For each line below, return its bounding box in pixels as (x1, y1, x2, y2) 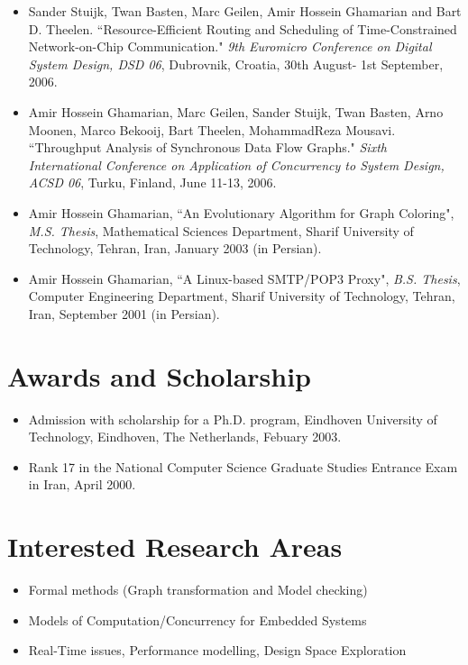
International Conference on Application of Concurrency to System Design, (28, 155, 445, 174)
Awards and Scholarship (7, 357, 312, 394)
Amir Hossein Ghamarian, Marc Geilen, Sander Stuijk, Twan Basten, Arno (28, 102, 444, 121)
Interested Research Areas (7, 528, 343, 565)
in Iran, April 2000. (28, 475, 136, 494)
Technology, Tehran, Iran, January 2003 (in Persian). (28, 239, 322, 258)
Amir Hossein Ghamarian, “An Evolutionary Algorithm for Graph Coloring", (28, 203, 454, 222)
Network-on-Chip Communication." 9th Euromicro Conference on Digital (28, 37, 432, 56)
